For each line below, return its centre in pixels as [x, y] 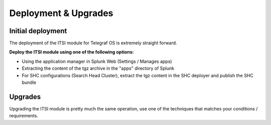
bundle [29, 82]
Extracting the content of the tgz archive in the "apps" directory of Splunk [98, 68]
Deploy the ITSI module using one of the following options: [72, 52]
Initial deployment [38, 31]
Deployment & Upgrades [61, 13]
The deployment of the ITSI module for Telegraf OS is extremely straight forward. [93, 43]
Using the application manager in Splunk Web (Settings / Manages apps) [97, 61]
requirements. [24, 116]
